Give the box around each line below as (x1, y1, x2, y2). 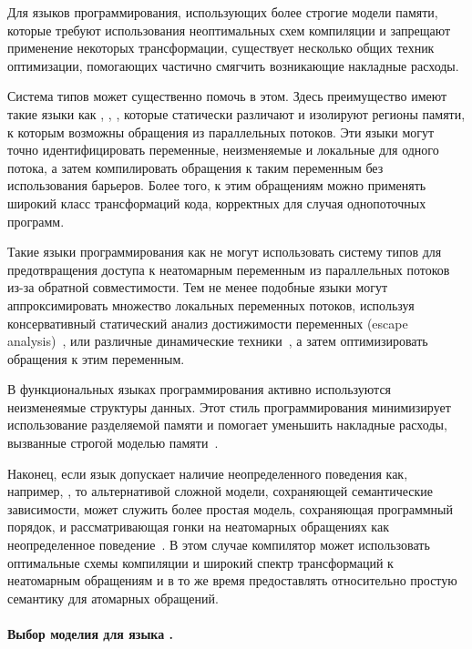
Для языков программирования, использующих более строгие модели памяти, (7, 3, 438, 21)
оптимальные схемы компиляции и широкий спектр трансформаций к (7, 553, 394, 572)
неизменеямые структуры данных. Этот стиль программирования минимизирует (7, 397, 451, 416)
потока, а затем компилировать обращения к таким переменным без (7, 157, 384, 177)
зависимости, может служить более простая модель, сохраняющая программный (7, 499, 453, 518)
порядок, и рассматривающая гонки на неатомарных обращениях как (7, 517, 389, 536)
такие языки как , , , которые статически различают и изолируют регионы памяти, (7, 104, 466, 123)
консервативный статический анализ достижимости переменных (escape (7, 313, 408, 332)
